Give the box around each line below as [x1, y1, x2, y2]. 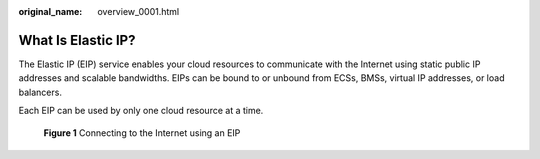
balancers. [18, 86, 62, 98]
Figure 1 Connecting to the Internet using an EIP [43, 127, 241, 139]
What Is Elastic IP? [18, 31, 136, 49]
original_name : [18, 6, 83, 17]
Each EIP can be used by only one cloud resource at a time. [18, 105, 264, 117]
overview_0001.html [97, 6, 180, 17]
